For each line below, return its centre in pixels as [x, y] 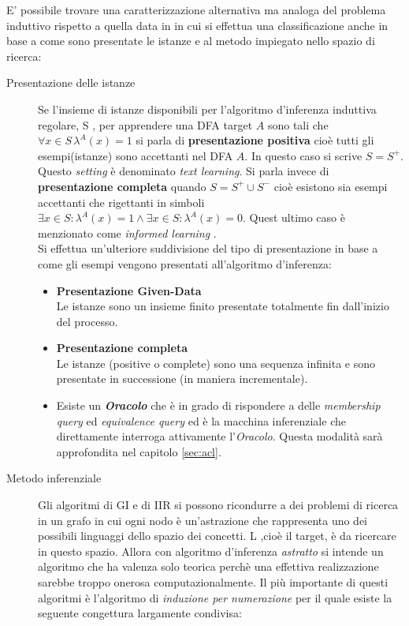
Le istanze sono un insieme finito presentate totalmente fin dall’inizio [223, 306]
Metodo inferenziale [54, 478]
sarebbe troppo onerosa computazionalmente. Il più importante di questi [213, 582]
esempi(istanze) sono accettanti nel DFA [136, 155]
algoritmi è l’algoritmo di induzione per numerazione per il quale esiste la [215, 597]
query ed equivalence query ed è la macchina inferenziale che [201, 420]
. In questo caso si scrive [303, 155]
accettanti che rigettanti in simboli [121, 202]
